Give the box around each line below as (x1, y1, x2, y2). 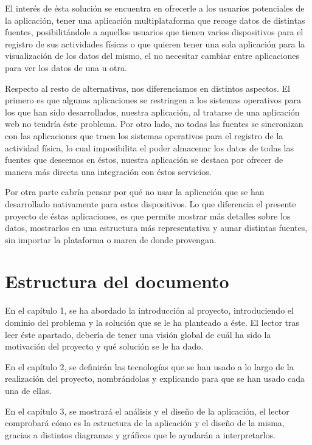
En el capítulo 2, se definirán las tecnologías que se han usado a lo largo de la (5, 360, 294, 373)
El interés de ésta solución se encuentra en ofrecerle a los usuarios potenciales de (5, 2, 305, 14)
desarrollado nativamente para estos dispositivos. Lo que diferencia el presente (5, 197, 296, 210)
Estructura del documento (5, 269, 229, 294)
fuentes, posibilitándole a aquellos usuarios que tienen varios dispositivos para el (5, 26, 303, 38)
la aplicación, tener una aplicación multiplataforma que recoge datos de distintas (5, 13, 305, 26)
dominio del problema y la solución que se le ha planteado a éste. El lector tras (5, 316, 299, 328)
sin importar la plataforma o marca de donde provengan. (5, 233, 217, 246)
